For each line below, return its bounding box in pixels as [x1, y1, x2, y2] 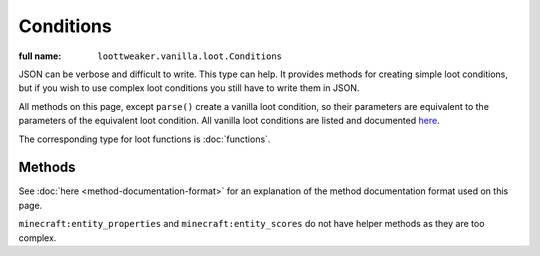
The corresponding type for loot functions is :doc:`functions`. [18, 133, 271, 145]
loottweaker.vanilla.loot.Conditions [97, 50, 283, 62]
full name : [18, 50, 62, 62]
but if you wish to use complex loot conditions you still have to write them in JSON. [18, 82, 360, 94]
